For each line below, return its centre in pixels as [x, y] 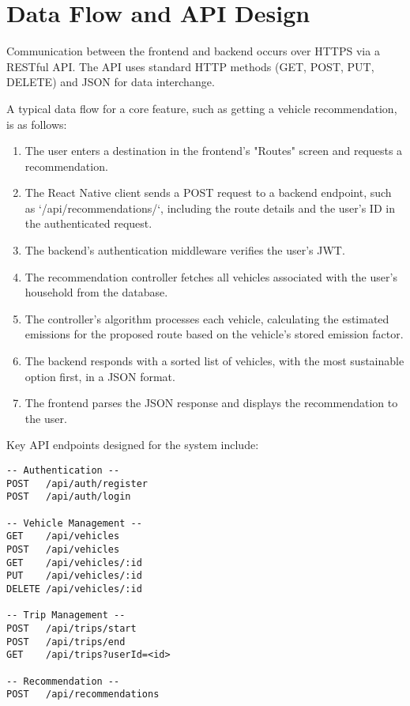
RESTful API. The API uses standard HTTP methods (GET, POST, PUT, [190, 66]
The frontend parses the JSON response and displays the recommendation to [211, 403]
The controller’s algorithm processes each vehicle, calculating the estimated [207, 318]
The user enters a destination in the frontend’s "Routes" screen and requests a [214, 151]
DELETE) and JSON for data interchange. [111, 82]
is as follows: [37, 124]
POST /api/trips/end [66, 642]
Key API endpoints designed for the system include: [133, 445]
